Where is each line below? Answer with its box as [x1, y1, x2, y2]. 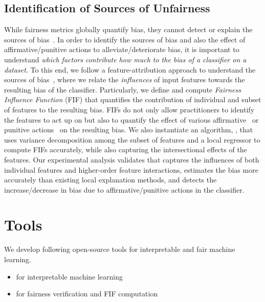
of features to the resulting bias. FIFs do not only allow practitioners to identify [4, 104, 255, 114]
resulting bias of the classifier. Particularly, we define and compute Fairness [4, 84, 241, 95]
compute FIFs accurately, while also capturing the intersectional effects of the [4, 144, 247, 155]
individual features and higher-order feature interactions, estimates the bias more [4, 164, 258, 175]
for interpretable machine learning [16, 271, 123, 282]
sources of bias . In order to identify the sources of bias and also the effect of [4, 34, 246, 44]
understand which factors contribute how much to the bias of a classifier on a [4, 54, 247, 64]
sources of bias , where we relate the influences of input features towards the [4, 74, 245, 85]
